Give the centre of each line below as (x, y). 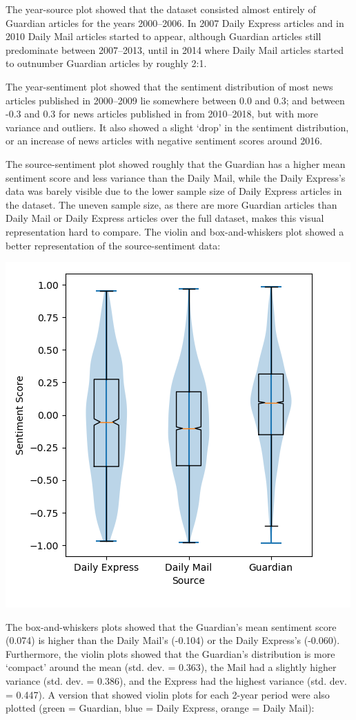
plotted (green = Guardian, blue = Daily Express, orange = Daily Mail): (160, 708)
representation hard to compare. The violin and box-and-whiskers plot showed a (175, 231)
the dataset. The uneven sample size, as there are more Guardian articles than (171, 204)
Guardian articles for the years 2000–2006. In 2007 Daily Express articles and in (175, 22)
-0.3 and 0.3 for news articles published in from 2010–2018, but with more (162, 114)
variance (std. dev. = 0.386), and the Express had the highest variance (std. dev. (176, 681)
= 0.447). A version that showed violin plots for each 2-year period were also (168, 694)
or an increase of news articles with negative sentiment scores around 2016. (164, 141)
